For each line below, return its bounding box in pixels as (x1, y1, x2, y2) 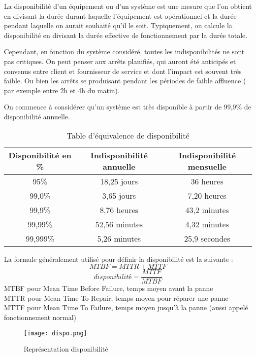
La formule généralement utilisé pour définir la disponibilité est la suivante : (4, 253, 233, 264)
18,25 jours (100, 175, 138, 187)
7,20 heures (188, 189, 226, 201)
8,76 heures (99, 204, 139, 215)
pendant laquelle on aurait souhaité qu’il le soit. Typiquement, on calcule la (4, 20, 232, 31)
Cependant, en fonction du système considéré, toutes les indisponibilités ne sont (4, 46, 245, 57)
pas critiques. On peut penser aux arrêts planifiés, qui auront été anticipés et (4, 56, 236, 66)
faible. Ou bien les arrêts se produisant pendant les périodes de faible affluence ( (4, 75, 246, 86)
